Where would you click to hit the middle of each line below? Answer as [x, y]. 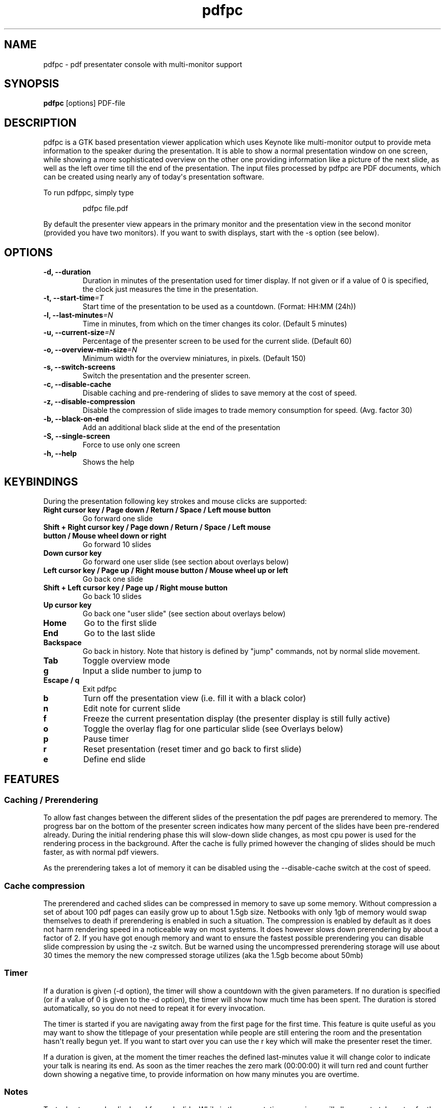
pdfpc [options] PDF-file [84, 103]
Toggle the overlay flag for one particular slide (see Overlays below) [213, 728]
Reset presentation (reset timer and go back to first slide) [192, 749]
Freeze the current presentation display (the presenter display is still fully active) [236, 718]
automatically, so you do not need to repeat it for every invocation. [154, 1008]
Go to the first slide [120, 623]
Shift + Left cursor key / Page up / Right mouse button [136, 587]
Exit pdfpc [100, 688]
